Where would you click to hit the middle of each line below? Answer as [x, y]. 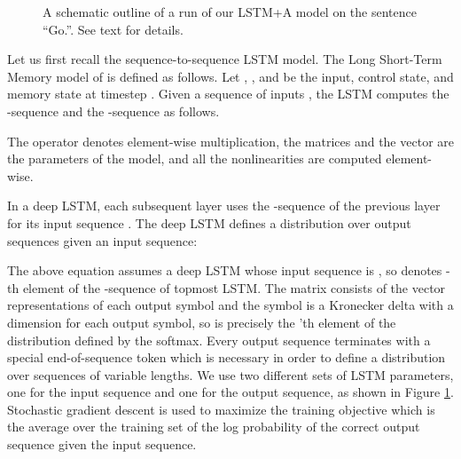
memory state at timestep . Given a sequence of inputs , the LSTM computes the [228, 94]
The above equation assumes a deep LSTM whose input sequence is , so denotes [225, 270]
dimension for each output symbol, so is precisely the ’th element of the [202, 322]
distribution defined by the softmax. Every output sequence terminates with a [219, 340]
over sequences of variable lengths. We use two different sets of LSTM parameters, [230, 374]
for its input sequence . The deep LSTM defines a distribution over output [209, 222]
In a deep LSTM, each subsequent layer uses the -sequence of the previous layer [224, 206]
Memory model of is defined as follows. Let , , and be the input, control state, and [230, 76]
